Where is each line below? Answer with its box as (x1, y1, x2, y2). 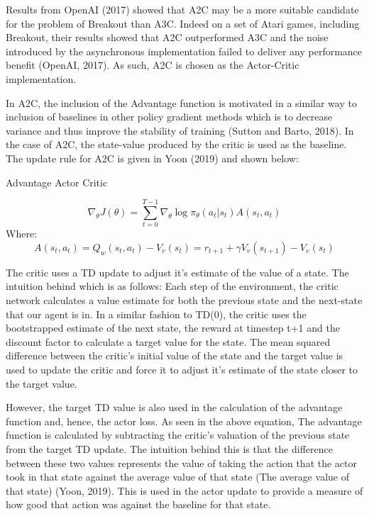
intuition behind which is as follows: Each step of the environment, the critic (6, 279, 338, 293)
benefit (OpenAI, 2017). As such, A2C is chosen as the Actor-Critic (6, 57, 299, 72)
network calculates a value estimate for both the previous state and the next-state (6, 293, 363, 308)
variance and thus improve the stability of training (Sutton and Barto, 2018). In (6, 123, 354, 138)
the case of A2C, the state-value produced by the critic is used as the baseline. (6, 137, 347, 152)
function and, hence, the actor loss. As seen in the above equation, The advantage (6, 413, 362, 428)
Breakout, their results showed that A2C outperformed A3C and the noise (6, 30, 329, 45)
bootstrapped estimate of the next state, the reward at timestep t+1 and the (6, 320, 340, 335)
